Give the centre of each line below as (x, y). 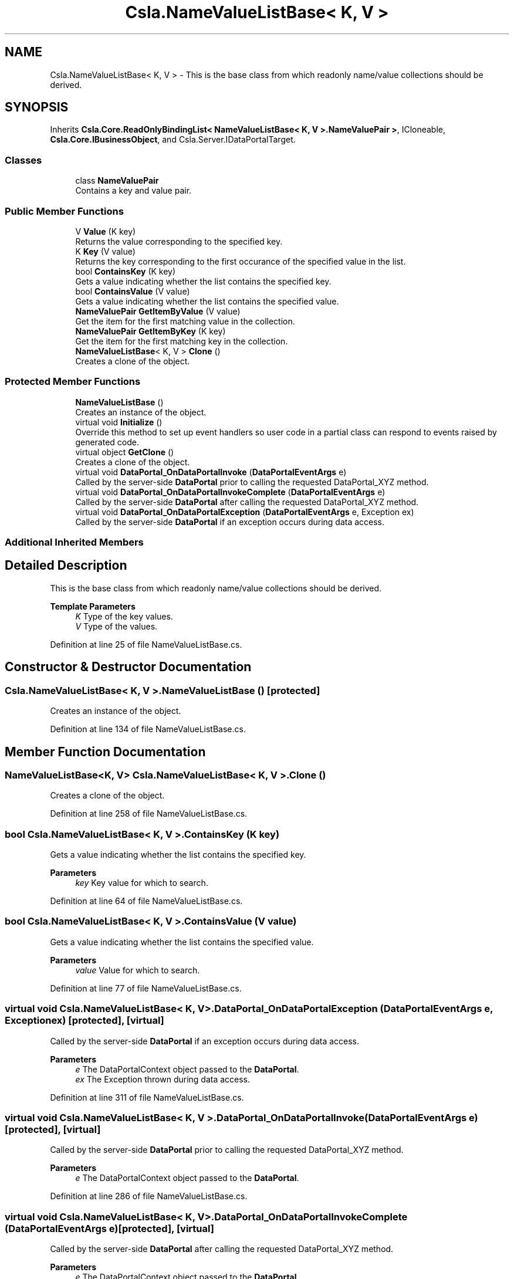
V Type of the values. (116, 626)
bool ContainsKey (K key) (126, 271)
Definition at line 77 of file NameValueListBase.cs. (146, 988)
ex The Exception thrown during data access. (163, 1079)
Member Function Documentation (105, 752)
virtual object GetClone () (125, 452)
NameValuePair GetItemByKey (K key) (151, 331)
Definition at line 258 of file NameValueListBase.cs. (149, 814)
